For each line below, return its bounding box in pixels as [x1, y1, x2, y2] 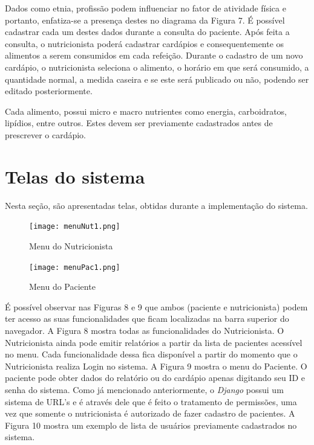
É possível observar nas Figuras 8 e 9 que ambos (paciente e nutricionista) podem [5, 300, 308, 313]
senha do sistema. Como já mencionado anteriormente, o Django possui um [5, 383, 284, 395]
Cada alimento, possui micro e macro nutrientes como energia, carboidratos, [5, 104, 287, 117]
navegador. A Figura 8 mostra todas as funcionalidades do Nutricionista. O [5, 324, 284, 336]
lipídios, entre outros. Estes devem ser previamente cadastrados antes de [5, 117, 273, 129]
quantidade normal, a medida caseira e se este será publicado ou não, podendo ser [5, 72, 309, 85]
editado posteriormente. [5, 85, 93, 97]
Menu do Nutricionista [29, 239, 113, 252]
